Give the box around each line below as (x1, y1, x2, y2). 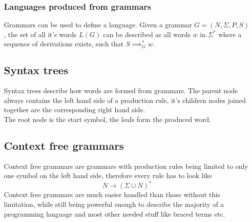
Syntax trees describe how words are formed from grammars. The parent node (4, 85, 238, 96)
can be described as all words (103, 29, 190, 39)
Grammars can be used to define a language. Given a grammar (4, 20, 192, 30)
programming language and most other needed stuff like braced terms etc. (4, 208, 225, 219)
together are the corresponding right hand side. (4, 104, 145, 115)
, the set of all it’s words (4, 29, 77, 39)
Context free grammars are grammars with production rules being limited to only (4, 161, 248, 171)
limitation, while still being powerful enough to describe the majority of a (4, 199, 224, 209)
